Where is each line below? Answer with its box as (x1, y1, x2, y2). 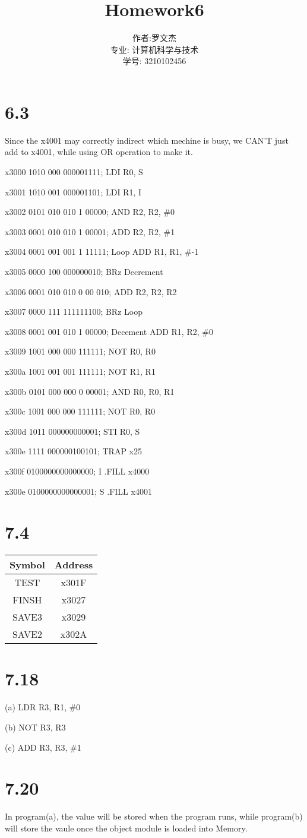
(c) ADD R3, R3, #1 (5, 741, 81, 753)
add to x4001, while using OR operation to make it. (5, 146, 193, 158)
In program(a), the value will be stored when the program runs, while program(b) (5, 810, 303, 823)
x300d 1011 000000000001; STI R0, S (5, 425, 140, 437)
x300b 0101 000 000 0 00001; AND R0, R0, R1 (5, 385, 175, 397)
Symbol (10, 558, 45, 572)
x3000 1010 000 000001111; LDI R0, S (5, 166, 143, 178)
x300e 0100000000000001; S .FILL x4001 (5, 485, 152, 497)
